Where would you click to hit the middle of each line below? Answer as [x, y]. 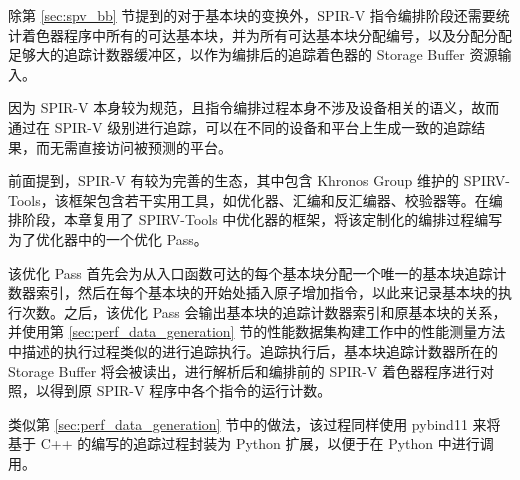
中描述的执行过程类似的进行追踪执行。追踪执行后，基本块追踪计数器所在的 [253, 350]
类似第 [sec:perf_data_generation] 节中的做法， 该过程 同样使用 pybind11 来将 [254, 423]
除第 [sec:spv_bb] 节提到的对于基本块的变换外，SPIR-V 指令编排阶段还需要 [252, 15]
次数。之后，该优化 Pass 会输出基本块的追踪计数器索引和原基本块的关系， [264, 311]
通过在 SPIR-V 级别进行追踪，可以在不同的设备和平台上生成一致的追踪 [240, 126]
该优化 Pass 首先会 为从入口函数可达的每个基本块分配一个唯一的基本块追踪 [250, 272]
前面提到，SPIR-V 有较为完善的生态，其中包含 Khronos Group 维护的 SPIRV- [259, 180]
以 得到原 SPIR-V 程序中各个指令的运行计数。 [184, 390]
